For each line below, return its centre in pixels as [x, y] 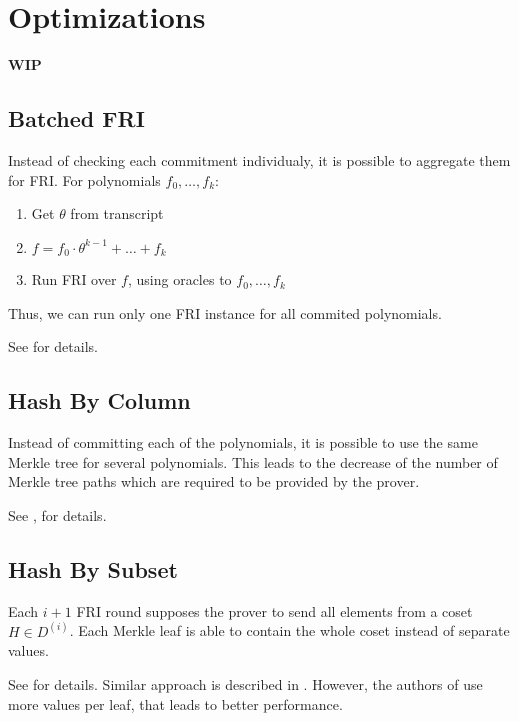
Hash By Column [99, 400]
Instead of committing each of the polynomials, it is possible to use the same [243, 442]
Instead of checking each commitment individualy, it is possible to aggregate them [259, 159]
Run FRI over [74, 279]
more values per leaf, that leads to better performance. [175, 703]
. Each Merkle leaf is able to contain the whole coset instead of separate [289, 630]
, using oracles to [179, 279]
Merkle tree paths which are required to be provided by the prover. [214, 481]
